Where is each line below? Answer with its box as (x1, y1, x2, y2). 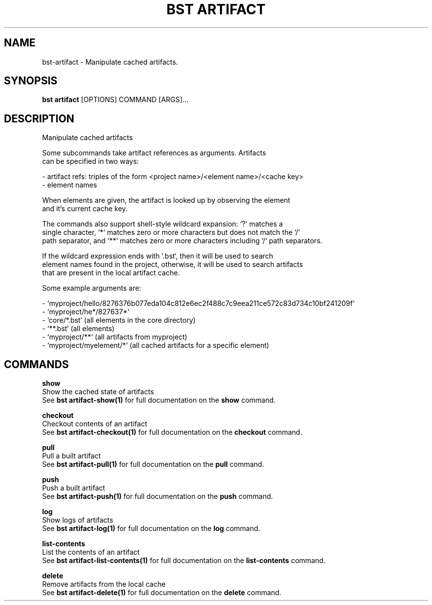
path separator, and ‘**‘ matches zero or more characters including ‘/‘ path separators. (42, 236, 323, 245)
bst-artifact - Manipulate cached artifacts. (42, 57, 178, 66)
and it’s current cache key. (42, 204, 128, 213)
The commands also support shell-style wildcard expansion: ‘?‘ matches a (42, 220, 283, 228)
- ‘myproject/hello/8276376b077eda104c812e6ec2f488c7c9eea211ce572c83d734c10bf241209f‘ (42, 299, 355, 308)
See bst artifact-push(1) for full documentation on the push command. (42, 492, 273, 501)
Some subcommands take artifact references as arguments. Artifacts (42, 149, 266, 157)
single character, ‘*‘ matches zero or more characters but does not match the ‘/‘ (42, 228, 300, 237)
